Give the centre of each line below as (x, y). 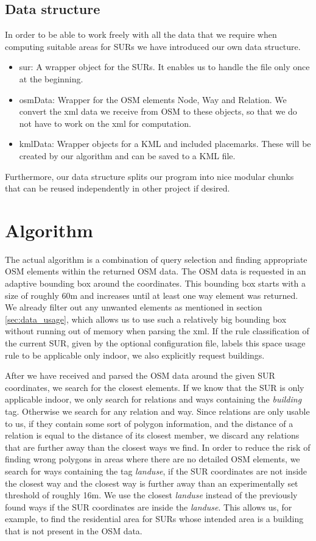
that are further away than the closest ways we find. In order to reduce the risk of (158, 447)
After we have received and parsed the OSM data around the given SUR (140, 375)
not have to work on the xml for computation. (105, 123)
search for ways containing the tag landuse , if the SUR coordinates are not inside (156, 471)
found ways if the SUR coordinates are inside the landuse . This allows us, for (149, 507)
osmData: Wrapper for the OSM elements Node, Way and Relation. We (153, 99)
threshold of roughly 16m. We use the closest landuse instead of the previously (151, 495)
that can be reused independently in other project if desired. (118, 188)
